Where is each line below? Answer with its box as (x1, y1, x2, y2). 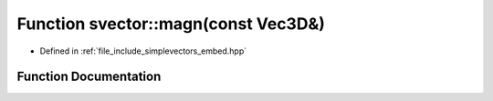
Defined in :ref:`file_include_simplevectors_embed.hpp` (39, 45, 247, 56)
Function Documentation (16, 69, 162, 85)
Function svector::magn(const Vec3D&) (16, 14, 326, 34)
